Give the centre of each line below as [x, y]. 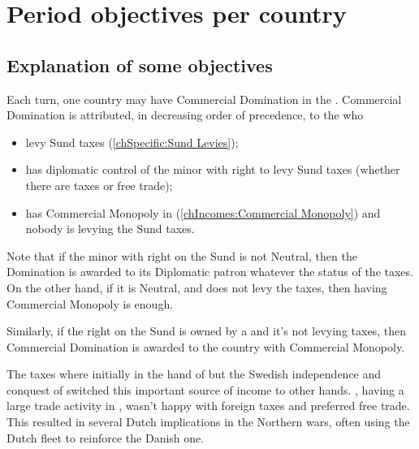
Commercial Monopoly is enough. [90, 303]
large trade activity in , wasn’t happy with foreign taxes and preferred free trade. [208, 406]
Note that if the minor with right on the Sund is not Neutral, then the [182, 255]
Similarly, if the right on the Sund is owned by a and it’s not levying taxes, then [206, 331]
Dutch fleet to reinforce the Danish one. [106, 437]
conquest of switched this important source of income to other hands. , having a [205, 389]
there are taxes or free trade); [99, 185]
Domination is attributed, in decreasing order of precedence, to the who [185, 115]
